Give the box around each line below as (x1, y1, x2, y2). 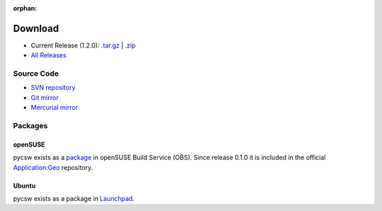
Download (13, 22, 59, 35)
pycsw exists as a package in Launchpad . (13, 194, 134, 203)
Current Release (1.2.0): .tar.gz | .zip (30, 41, 136, 50)
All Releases (30, 51, 66, 59)
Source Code (13, 69, 59, 79)
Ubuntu (13, 181, 36, 190)
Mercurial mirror (30, 103, 78, 112)
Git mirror (30, 93, 59, 102)
